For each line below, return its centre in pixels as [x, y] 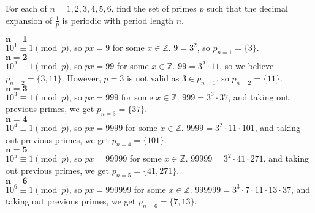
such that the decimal [247, 8]
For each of [26, 8]
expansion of [29, 20]
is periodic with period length [118, 20]
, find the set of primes [154, 8]
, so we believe [247, 66]
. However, [81, 77]
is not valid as [153, 77]
